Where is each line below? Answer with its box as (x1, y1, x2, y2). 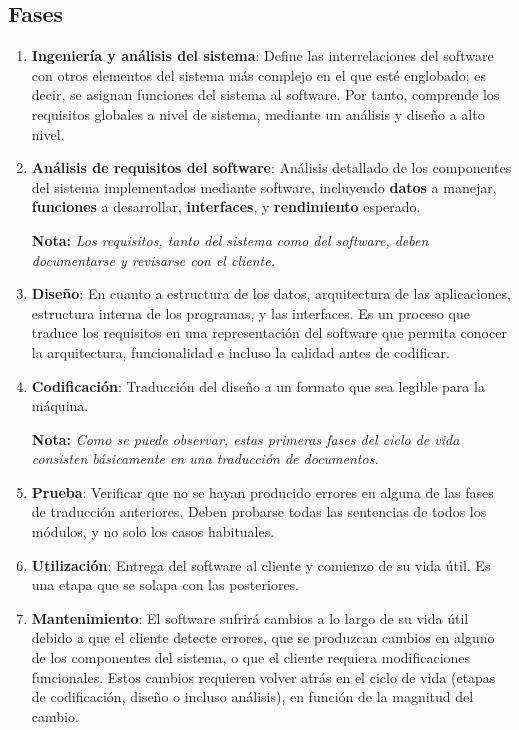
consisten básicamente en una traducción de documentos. (31, 448, 379, 469)
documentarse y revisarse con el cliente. (31, 249, 275, 270)
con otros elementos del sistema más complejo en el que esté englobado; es (31, 64, 487, 85)
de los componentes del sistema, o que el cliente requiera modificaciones (31, 647, 471, 668)
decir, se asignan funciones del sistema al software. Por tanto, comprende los (31, 84, 500, 105)
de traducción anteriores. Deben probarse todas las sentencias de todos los (31, 501, 487, 522)
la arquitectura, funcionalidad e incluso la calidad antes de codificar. (31, 341, 450, 362)
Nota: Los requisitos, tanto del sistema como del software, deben (31, 229, 429, 250)
